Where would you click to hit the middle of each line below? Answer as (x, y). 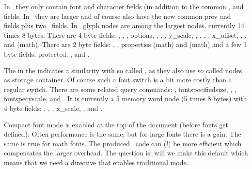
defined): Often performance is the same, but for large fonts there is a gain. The (123, 134)
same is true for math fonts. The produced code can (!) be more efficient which (123, 143)
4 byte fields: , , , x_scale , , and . (53, 108)
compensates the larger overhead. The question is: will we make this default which (126, 153)
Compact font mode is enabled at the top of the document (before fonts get (116, 124)
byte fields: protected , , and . (47, 54)
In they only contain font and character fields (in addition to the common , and (124, 6)
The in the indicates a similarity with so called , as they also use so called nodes (123, 70)
